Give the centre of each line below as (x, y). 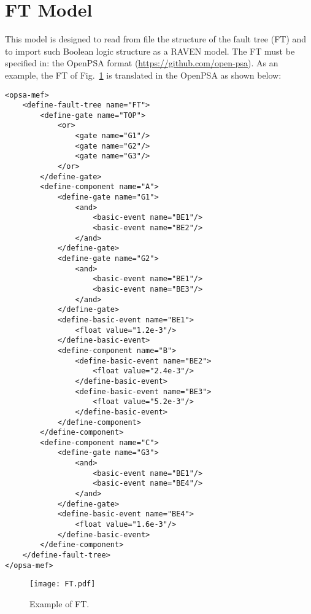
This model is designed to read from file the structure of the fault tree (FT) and (156, 39)
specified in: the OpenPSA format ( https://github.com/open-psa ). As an (142, 63)
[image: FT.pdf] (63, 584)
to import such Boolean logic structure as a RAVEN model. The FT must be (150, 51)
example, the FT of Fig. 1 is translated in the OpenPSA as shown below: (143, 75)
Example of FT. (60, 604)
